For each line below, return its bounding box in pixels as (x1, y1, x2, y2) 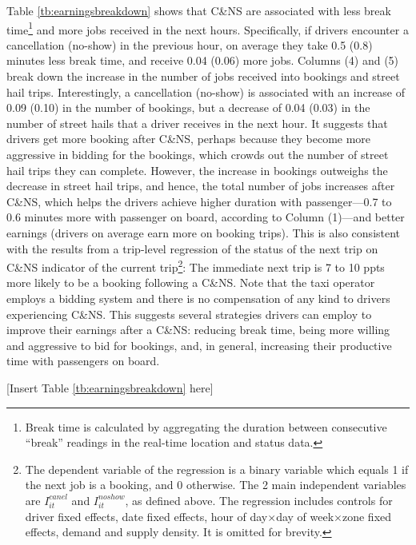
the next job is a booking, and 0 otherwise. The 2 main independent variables (25, 476, 406, 493)
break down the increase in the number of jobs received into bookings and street (6, 68, 400, 85)
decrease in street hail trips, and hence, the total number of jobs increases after (6, 177, 395, 194)
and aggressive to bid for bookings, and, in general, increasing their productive (6, 336, 392, 353)
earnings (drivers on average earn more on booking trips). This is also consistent (6, 224, 401, 241)
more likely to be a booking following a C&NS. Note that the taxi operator (6, 274, 375, 291)
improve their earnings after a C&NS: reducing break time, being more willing (6, 321, 390, 338)
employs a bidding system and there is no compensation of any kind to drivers (6, 290, 390, 306)
